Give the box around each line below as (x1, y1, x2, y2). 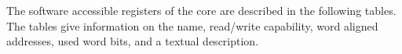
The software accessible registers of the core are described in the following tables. (6, 2, 397, 18)
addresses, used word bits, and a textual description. (6, 33, 259, 49)
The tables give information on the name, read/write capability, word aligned (6, 17, 378, 34)
